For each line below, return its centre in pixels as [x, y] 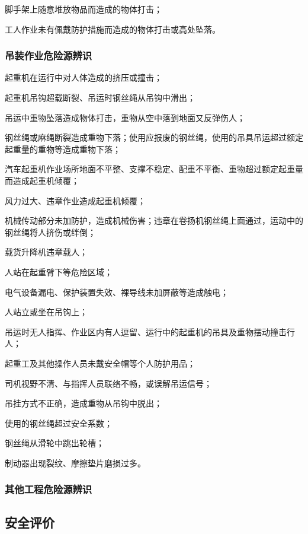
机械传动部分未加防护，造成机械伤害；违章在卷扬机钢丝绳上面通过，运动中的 [154, 220]
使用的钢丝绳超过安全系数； [59, 423]
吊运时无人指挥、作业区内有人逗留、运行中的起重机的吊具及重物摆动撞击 [146, 331]
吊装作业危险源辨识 [49, 55]
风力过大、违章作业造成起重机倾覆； [75, 200]
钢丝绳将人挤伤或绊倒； [50, 232]
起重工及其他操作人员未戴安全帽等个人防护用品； [100, 363]
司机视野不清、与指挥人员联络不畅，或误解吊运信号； [108, 383]
